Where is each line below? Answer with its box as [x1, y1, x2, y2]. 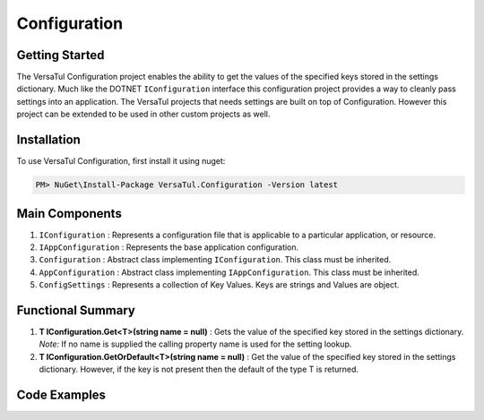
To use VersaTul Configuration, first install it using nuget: [16, 156, 226, 167]
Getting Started [16, 47, 105, 63]
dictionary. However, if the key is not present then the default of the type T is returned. [39, 364, 359, 375]
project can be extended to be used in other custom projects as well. [16, 108, 271, 120]
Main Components [16, 206, 123, 221]
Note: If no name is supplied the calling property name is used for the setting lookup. [39, 339, 352, 349]
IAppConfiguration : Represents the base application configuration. [39, 242, 299, 253]
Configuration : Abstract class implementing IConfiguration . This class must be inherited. [39, 254, 392, 265]
